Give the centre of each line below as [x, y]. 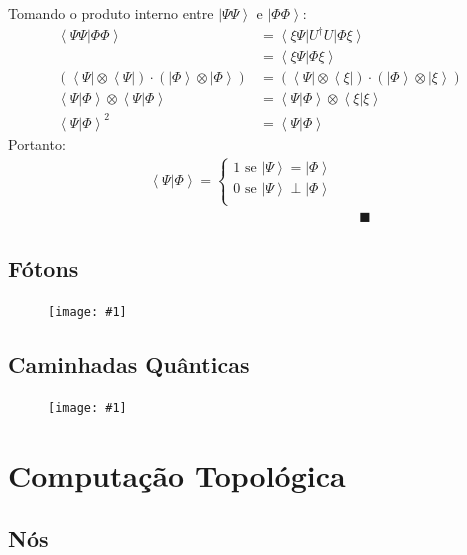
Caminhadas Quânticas [129, 364]
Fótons [43, 268]
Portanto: [37, 143]
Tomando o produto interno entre [111, 13]
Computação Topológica [177, 474]
